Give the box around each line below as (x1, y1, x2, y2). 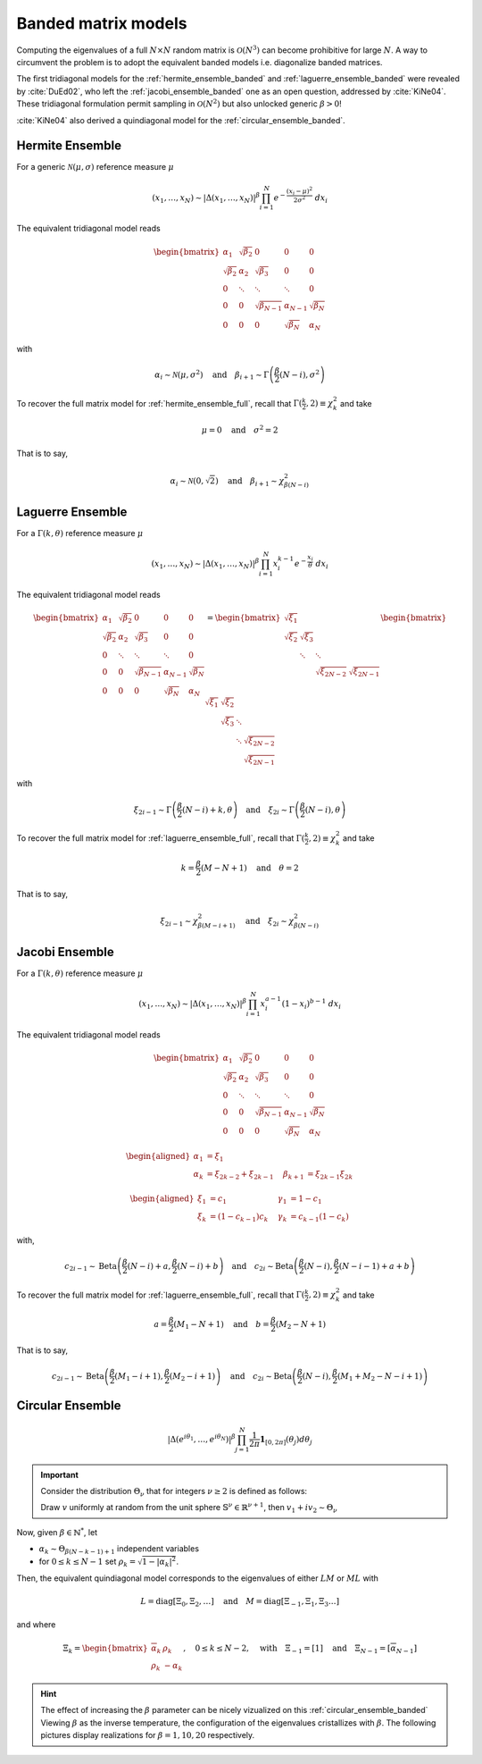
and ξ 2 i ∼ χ (245, 916, 295, 928)
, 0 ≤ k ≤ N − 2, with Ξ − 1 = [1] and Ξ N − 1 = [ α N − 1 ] (183, 1642, 418, 1655)
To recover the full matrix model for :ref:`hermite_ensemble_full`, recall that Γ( (16, 398, 303, 408)
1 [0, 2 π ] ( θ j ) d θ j (259, 1434, 312, 1447)
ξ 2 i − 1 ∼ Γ (133, 804, 172, 817)
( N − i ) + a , (127, 1261, 171, 1271)
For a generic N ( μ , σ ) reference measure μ (16, 162, 174, 172)
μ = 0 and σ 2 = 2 (201, 424, 278, 435)
